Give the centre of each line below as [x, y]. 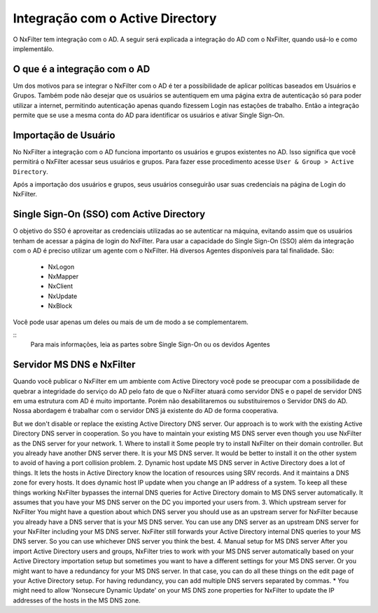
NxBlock [60, 306]
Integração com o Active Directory [115, 18]
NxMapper [63, 276]
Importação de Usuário [64, 135]
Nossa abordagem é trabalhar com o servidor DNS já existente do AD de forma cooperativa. [146, 411]
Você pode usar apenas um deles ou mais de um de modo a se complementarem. [131, 322]
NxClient [61, 286]
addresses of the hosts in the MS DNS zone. [77, 600]
